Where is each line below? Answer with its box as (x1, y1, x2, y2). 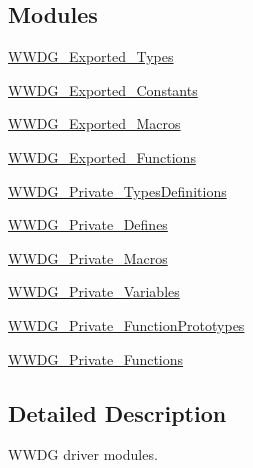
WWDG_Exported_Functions (8, 146, 196, 167)
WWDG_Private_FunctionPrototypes (8, 314, 245, 335)
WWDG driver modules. (8, 444, 158, 465)
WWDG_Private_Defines (8, 214, 168, 235)
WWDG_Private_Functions (8, 348, 184, 369)
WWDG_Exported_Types (8, 46, 174, 67)
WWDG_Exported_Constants (8, 79, 198, 100)
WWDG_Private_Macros (8, 247, 168, 268)
